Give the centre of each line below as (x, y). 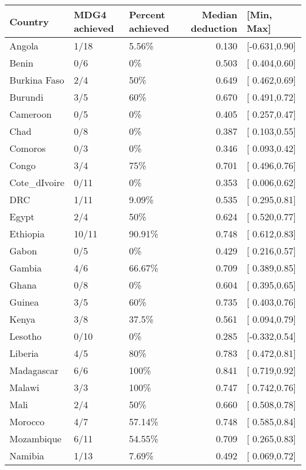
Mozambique (36, 438)
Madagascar (34, 370)
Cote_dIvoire (37, 182)
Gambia (26, 268)
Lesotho (26, 336)
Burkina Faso (37, 80)
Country (29, 21)
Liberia (24, 353)
